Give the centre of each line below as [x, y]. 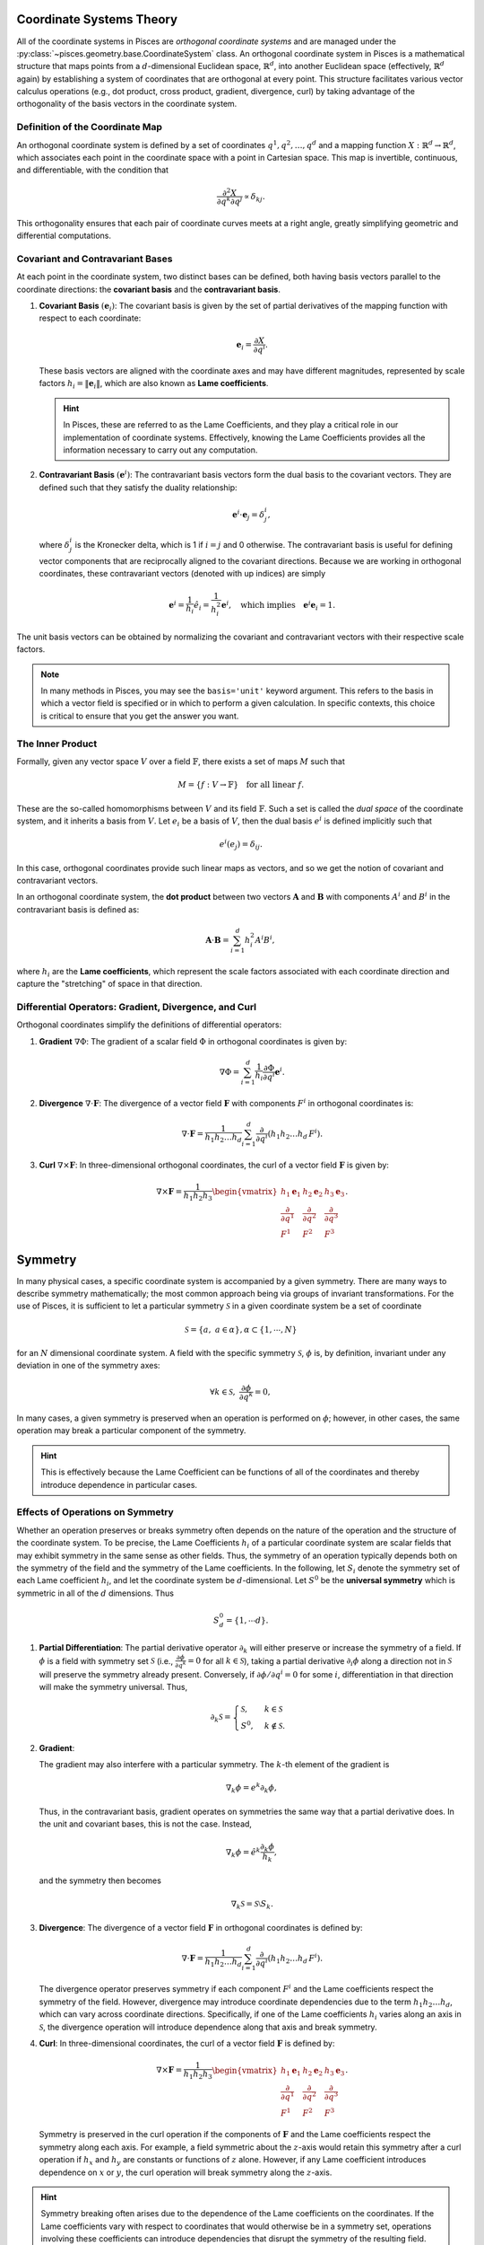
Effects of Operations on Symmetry [95, 1512]
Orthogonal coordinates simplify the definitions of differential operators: [149, 1025]
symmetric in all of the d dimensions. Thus [95, 1593]
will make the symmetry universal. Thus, [113, 1687]
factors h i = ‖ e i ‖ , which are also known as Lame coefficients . [154, 384]
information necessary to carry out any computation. [160, 450]
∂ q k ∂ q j [229, 201]
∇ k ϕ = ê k [243, 1852]
